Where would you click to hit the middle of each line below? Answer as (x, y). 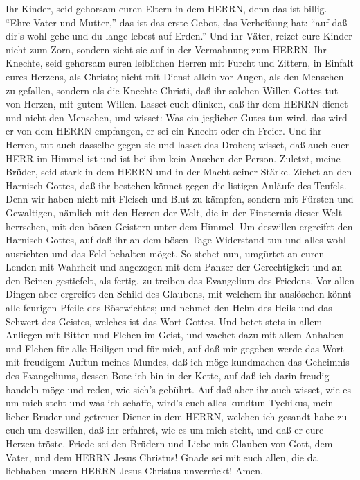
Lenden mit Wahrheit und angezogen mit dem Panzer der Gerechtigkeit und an (174, 267)
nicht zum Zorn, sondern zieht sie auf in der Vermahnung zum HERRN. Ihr (166, 49)
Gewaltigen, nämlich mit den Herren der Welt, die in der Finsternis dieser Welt (174, 212)
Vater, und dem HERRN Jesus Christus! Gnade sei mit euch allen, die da (162, 457)
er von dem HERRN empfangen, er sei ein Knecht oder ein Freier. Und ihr (164, 131)
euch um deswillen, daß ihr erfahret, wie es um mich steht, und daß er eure (165, 430)
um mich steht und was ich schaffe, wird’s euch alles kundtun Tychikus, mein (170, 403)
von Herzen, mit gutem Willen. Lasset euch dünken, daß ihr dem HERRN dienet (177, 104)
